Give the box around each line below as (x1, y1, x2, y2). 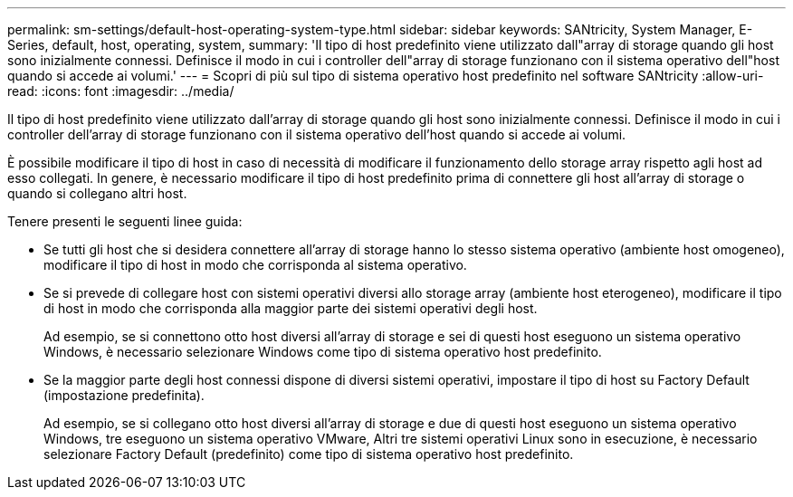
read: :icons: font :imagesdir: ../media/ (7, 83, 234, 99)
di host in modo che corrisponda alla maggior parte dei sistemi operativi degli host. (43, 301, 538, 316)
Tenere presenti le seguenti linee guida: (7, 214, 243, 229)
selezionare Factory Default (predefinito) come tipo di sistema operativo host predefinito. (43, 446, 574, 462)
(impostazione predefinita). (43, 387, 205, 403)
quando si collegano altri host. (7, 186, 187, 201)
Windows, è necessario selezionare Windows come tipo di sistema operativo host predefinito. (43, 344, 602, 359)
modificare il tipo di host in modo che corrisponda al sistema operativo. (43, 257, 467, 272)
